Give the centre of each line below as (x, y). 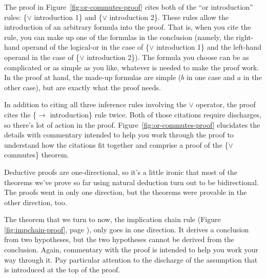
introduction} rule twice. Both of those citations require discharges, (156, 114)
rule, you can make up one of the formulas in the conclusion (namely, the (119, 37)
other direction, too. (36, 202)
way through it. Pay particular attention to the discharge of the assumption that (131, 259)
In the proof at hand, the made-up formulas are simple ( (93, 77)
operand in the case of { (42, 57)
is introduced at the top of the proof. (62, 270)
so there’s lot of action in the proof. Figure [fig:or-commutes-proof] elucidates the (132, 124)
